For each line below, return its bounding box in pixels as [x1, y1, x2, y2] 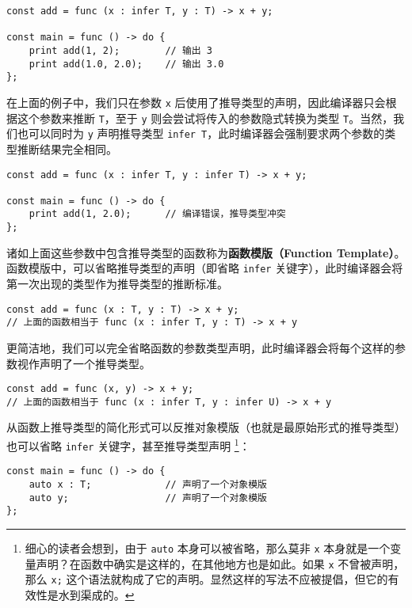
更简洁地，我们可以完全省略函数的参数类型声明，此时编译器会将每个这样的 [6, 339, 395, 355]
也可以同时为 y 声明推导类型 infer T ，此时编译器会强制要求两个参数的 [17, 125, 385, 142]
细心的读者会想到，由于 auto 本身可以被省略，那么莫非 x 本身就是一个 [25, 539, 391, 556]
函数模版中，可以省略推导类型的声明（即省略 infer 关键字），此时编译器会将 [6, 260, 403, 276]
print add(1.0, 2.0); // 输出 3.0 [29, 58, 224, 70]
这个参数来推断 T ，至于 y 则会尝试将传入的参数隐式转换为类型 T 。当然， [17, 109, 394, 126]
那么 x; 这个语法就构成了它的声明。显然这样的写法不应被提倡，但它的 [25, 571, 388, 587]
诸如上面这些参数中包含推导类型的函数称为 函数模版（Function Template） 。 [6, 244, 406, 260]
